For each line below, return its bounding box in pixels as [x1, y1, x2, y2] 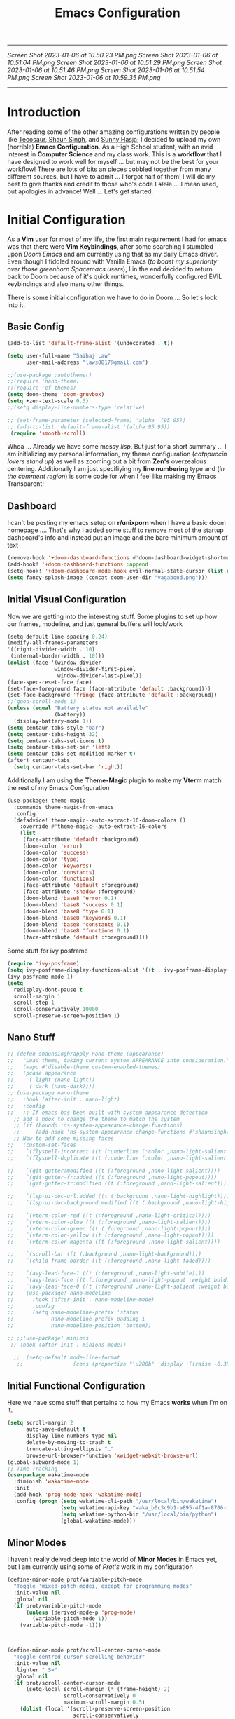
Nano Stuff [7, 1032, 56, 1044]
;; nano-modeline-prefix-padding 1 [7, 1316, 145, 1323]
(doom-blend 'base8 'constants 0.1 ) [22, 920, 130, 928]
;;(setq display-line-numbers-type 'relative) [7, 404, 145, 411]
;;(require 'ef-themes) [7, 384, 77, 392]
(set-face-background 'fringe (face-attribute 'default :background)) [7, 692, 218, 699]
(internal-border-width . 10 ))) [10, 653, 105, 660]
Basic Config [7, 321, 64, 333]
